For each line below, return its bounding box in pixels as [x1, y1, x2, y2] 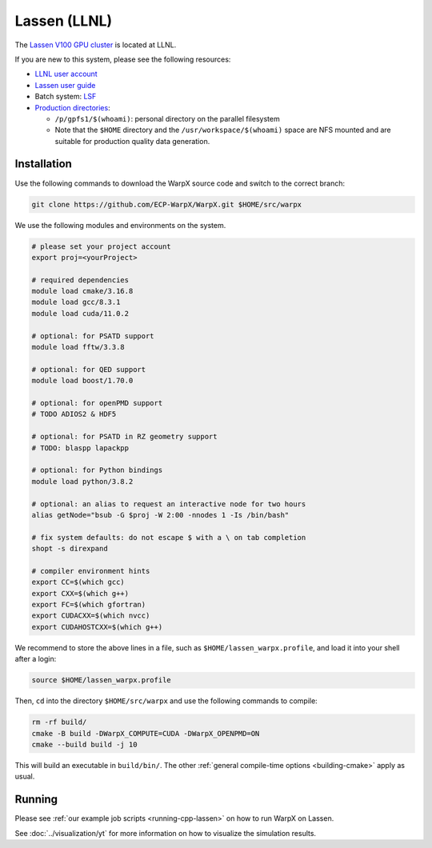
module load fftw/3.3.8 [31, 342, 126, 352]
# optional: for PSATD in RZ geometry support [31, 432, 218, 442]
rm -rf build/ [31, 718, 87, 727]
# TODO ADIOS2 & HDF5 [31, 410, 117, 419]
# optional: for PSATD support [31, 331, 155, 340]
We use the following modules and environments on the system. [14, 220, 226, 230]
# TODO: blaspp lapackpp [31, 443, 130, 452]
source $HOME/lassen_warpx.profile [31, 676, 171, 685]
